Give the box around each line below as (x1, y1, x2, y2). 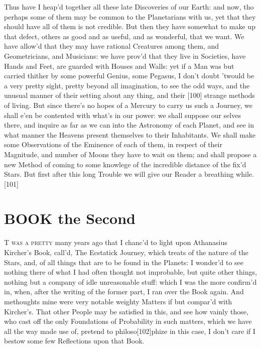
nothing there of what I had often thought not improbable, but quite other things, (4, 267, 257, 277)
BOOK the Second (4, 208, 136, 228)
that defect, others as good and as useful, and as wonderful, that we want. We (4, 31, 244, 41)
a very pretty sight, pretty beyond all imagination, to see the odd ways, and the (4, 80, 250, 90)
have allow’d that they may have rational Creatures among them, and (4, 41, 219, 51)
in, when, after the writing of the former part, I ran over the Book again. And (4, 286, 244, 297)
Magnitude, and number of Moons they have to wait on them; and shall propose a (4, 149, 257, 159)
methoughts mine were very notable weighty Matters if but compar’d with (4, 296, 232, 306)
